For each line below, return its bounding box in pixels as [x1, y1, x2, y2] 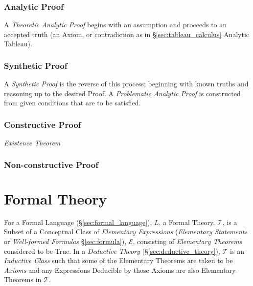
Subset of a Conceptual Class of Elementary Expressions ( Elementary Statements [4, 226, 248, 237]
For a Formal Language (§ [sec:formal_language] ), [4, 217, 152, 227]
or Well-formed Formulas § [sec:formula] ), [4, 236, 127, 246]
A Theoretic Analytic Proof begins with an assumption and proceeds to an [4, 20, 227, 30]
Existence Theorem [4, 138, 61, 148]
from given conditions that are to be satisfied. [4, 98, 141, 108]
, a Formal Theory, [159, 217, 215, 227]
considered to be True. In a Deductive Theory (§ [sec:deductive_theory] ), [4, 245, 220, 256]
